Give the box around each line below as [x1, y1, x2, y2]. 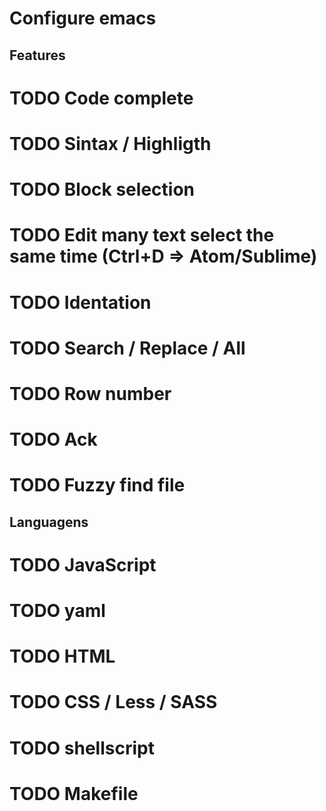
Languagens [9, 513, 89, 531]
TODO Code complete [9, 87, 194, 109]
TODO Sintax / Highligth [9, 132, 212, 155]
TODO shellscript [9, 737, 155, 759]
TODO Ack [9, 428, 98, 451]
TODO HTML [9, 645, 116, 668]
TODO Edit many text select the [9, 224, 275, 247]
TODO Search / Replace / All [9, 337, 246, 359]
